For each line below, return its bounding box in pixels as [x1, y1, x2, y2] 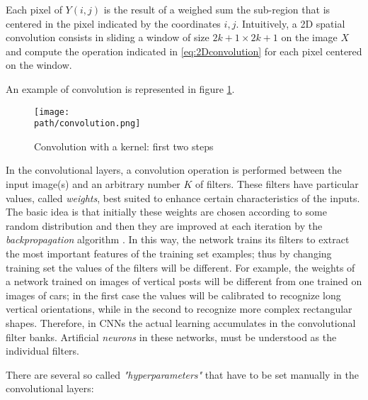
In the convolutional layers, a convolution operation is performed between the [6, 162, 342, 177]
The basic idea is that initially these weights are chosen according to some [6, 204, 327, 219]
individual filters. [6, 343, 79, 358]
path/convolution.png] [34, 118, 141, 129]
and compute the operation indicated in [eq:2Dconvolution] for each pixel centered [6, 43, 362, 58]
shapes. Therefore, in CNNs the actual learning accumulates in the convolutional [6, 316, 356, 330]
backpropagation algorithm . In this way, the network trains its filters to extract [6, 232, 350, 247]
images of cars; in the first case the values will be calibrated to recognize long [6, 287, 341, 302]
